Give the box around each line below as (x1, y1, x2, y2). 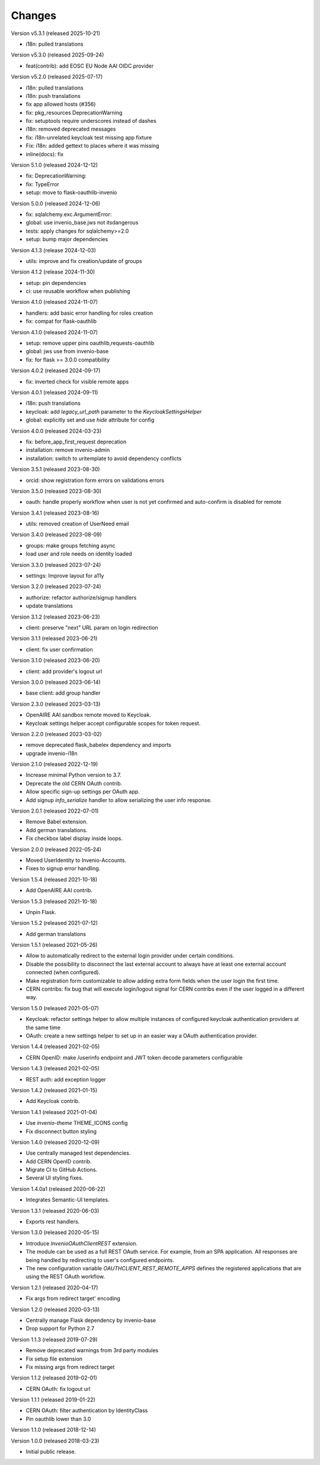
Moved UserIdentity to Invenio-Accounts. (25, 857, 127, 864)
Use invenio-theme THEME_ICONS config (25, 1120, 128, 1127)
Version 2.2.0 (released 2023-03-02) (11, 730, 102, 737)
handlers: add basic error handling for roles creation (25, 309, 153, 316)
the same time (25, 1024, 60, 1031)
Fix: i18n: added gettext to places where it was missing (25, 142, 159, 150)
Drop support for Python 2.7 (25, 1325, 95, 1332)
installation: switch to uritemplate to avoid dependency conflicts (25, 455, 182, 462)
